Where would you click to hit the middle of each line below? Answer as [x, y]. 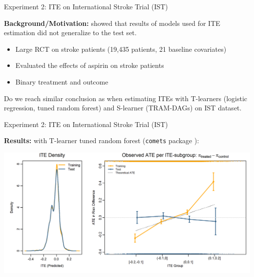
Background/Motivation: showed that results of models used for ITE [112, 23]
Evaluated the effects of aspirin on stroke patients [90, 65]
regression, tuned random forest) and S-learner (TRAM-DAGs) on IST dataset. [123, 108]
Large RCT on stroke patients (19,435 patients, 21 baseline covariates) [121, 49]
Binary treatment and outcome [62, 81]
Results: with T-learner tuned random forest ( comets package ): [102, 140]
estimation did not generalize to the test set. [70, 32]
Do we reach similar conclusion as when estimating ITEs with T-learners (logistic [126, 98]
